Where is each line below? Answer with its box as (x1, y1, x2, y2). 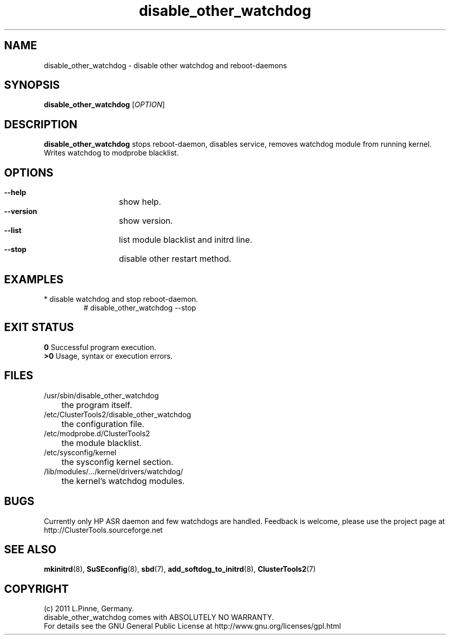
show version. (119, 216, 173, 226)
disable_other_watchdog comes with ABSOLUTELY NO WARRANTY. (44, 613, 274, 622)
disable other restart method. (119, 254, 232, 264)
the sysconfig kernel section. (61, 456, 174, 467)
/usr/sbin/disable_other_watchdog (44, 391, 159, 400)
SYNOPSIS (4, 79, 60, 92)
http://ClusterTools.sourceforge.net (44, 525, 163, 534)
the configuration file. (61, 418, 144, 429)
